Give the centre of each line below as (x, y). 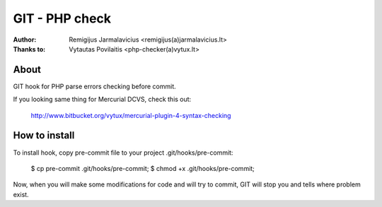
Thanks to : (29, 49)
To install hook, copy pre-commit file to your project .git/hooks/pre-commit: (123, 153)
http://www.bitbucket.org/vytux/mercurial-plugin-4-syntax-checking (131, 115)
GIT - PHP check (62, 18)
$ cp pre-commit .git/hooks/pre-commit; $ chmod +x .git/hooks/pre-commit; (143, 168)
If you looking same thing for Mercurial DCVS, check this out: (102, 100)
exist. (21, 194)
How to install (44, 135)
